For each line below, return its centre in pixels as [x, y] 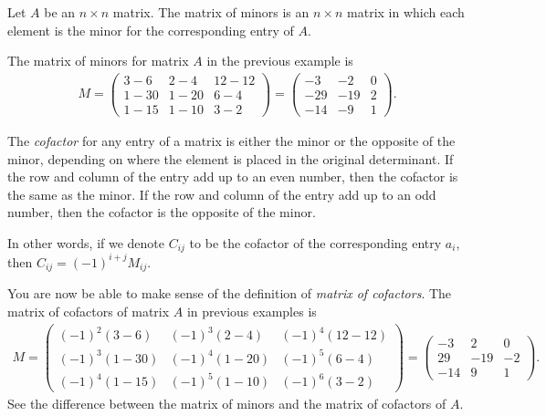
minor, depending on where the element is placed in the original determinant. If [231, 158]
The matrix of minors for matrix [98, 61]
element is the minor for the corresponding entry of [151, 30]
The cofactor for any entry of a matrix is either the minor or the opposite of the [231, 140]
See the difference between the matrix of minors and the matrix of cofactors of [227, 404]
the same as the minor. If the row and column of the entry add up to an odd [222, 194]
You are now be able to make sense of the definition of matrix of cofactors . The [230, 293]
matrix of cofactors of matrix [89, 311]
